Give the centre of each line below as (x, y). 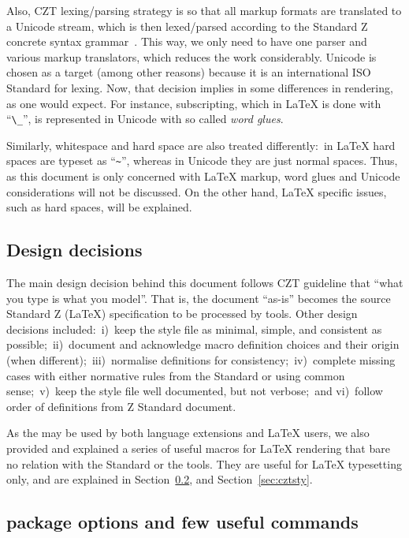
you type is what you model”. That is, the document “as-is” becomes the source (199, 298)
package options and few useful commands (182, 522)
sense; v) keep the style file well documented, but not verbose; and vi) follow (195, 391)
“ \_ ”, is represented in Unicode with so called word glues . (145, 119)
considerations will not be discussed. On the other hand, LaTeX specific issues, (197, 191)
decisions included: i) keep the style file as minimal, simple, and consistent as (194, 329)
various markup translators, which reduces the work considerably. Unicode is (191, 56)
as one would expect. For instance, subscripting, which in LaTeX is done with (194, 103)
